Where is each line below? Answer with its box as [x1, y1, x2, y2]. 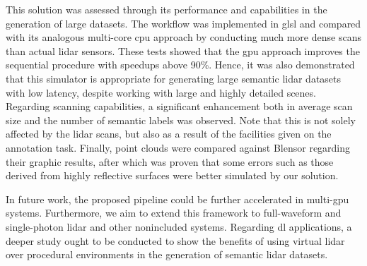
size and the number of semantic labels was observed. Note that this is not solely [6, 112, 356, 127]
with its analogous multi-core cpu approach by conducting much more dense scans [6, 30, 361, 44]
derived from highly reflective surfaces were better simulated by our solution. [6, 168, 339, 183]
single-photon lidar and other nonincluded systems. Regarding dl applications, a [6, 219, 352, 234]
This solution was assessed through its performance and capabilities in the [6, 2, 327, 16]
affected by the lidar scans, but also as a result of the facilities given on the [6, 126, 332, 141]
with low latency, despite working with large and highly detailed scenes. [6, 85, 316, 99]
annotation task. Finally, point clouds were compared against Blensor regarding [6, 140, 351, 155]
